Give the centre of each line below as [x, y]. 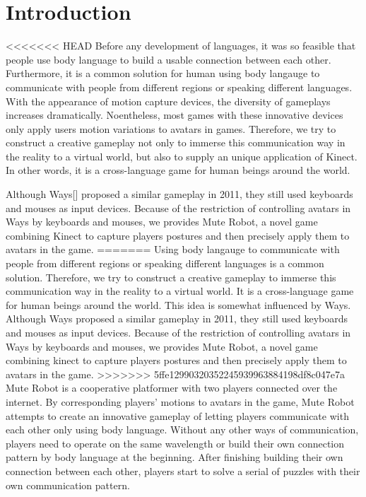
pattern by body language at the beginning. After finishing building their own [175, 457]
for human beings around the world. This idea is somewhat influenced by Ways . [178, 304]
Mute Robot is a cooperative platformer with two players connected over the [172, 388]
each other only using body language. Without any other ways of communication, [182, 429]
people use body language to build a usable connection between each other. [169, 59]
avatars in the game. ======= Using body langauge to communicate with [173, 249]
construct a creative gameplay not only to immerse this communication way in [176, 142]
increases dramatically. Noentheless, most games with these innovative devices [175, 115]
